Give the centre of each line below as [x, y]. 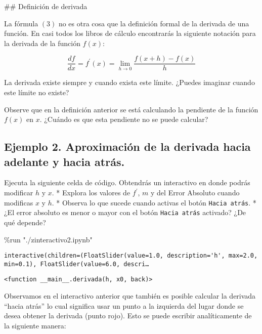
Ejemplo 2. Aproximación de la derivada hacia [127, 147]
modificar [19, 192]
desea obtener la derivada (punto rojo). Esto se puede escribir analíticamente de [128, 316]
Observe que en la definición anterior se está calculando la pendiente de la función [131, 109]
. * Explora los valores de [91, 192]
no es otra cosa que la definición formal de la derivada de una [154, 23]
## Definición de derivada [46, 6]
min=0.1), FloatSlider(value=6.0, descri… [77, 264]
